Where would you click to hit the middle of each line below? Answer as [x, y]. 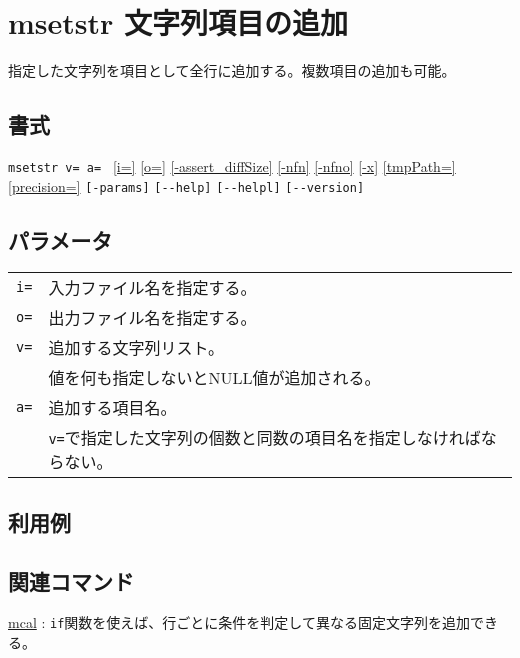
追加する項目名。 [112, 408]
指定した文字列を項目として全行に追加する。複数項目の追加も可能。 [232, 70]
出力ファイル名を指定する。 [152, 318]
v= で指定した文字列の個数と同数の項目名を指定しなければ [264, 438]
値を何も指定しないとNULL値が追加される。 [214, 378]
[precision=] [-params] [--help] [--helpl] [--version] [186, 185]
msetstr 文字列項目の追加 [178, 22]
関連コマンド [71, 580]
